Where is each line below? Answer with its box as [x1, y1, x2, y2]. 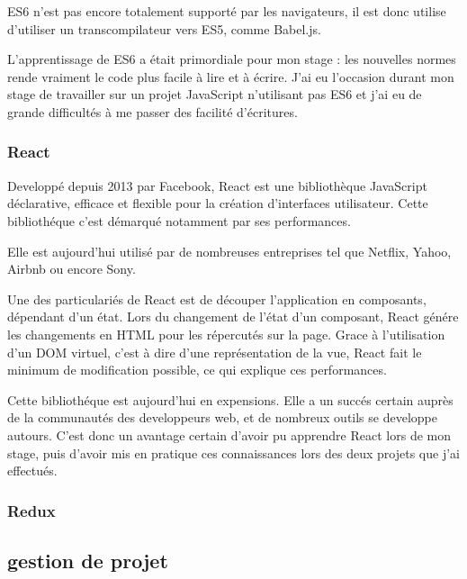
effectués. [7, 461, 58, 480]
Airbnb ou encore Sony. [7, 259, 136, 278]
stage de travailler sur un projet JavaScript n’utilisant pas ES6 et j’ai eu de [7, 85, 422, 104]
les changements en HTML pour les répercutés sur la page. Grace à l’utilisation [7, 324, 445, 343]
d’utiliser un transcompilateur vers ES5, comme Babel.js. [7, 19, 321, 38]
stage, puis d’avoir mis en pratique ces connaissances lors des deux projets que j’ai [7, 443, 460, 462]
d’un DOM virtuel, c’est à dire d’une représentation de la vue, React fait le [7, 342, 422, 361]
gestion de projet [7, 546, 168, 574]
